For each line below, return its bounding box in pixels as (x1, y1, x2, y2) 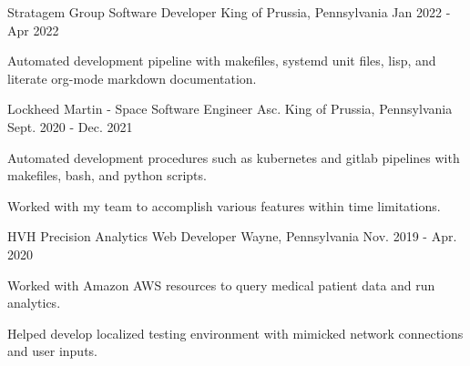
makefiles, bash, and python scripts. (7, 166, 207, 185)
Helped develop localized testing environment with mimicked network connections (7, 323, 464, 342)
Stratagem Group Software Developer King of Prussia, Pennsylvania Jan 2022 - (7, 3, 451, 21)
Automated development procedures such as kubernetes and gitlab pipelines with (7, 147, 460, 167)
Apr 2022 (7, 20, 59, 39)
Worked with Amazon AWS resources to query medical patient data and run (7, 275, 435, 294)
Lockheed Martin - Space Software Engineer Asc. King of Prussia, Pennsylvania (7, 99, 453, 118)
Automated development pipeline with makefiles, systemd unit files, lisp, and (7, 51, 436, 70)
